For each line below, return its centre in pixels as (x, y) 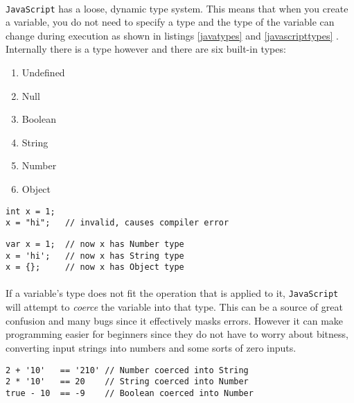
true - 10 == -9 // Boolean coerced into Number (130, 393)
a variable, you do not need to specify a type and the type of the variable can (170, 22)
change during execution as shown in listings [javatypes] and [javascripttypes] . (172, 35)
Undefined (43, 72)
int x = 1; (30, 211)
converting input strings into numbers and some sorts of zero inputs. (151, 347)
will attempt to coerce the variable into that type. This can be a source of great (174, 307)
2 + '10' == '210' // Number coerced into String (127, 370)
